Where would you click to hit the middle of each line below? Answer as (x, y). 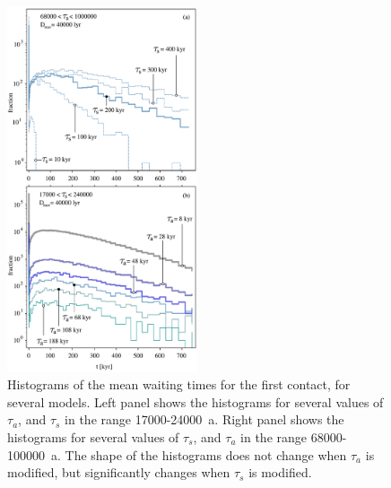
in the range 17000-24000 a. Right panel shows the (204, 419)
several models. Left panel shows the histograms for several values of (195, 401)
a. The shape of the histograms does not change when (199, 454)
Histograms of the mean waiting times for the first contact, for (179, 384)
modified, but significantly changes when (119, 472)
